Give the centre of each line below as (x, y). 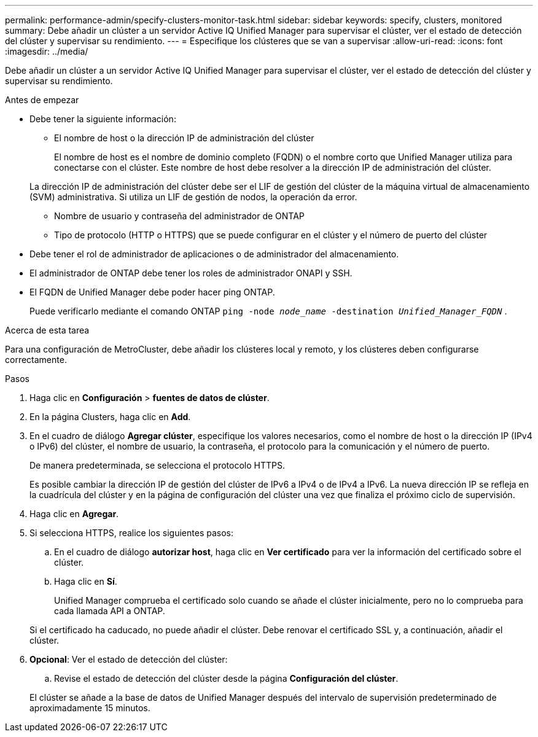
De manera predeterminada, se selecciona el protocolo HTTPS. (157, 465)
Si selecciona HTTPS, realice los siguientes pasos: (132, 533)
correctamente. (36, 360)
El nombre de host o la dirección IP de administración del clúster (184, 138)
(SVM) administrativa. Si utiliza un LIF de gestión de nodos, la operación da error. (193, 197)
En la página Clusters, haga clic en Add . (110, 417)
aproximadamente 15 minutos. (90, 708)
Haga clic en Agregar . (74, 514)
